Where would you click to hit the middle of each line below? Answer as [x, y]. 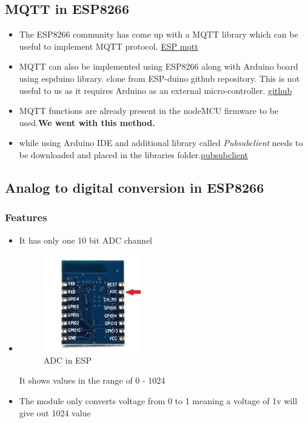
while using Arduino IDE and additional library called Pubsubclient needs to [161, 143]
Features [26, 217]
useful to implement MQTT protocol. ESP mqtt [109, 46]
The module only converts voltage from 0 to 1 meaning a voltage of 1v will [158, 401]
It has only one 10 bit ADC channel [86, 240]
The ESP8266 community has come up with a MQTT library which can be [159, 34]
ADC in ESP [67, 360]
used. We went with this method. [87, 122]
